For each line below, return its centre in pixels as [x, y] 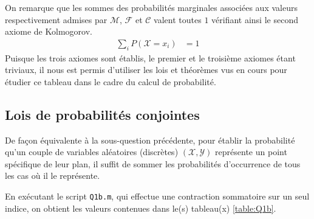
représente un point [251, 152]
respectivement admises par [56, 19]
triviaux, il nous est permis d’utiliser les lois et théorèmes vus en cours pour [146, 70]
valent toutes [178, 19]
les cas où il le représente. [53, 176]
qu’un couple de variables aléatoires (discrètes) [92, 152]
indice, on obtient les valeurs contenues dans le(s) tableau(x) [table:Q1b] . [141, 208]
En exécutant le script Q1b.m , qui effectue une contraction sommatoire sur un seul [157, 196]
